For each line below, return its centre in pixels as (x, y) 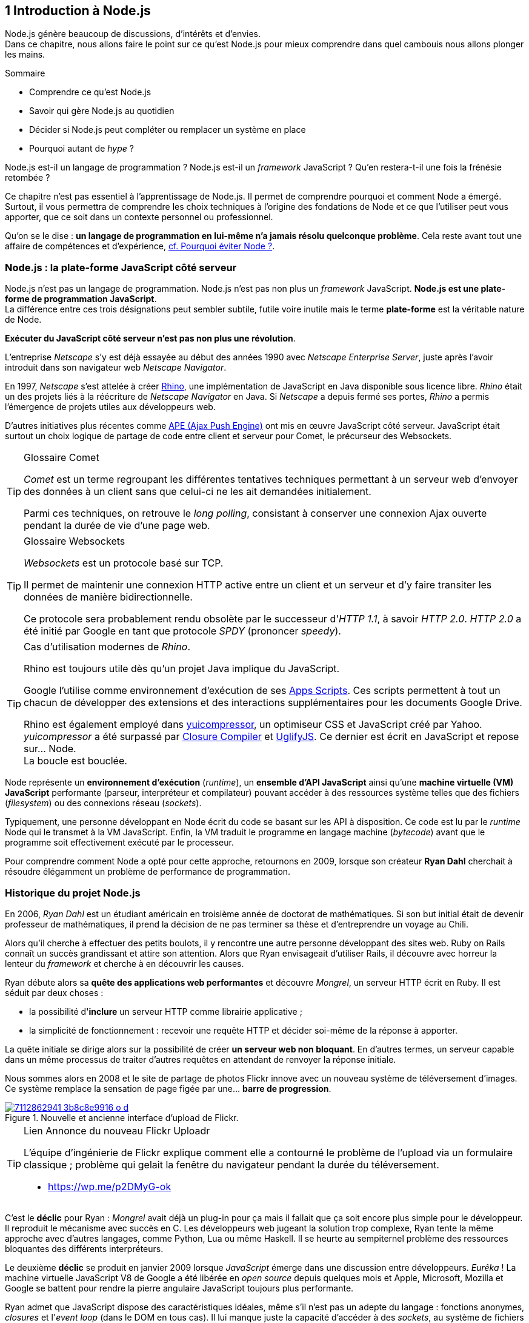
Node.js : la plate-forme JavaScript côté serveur (121, 267)
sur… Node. (50, 749)
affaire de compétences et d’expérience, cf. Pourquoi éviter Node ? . (140, 246)
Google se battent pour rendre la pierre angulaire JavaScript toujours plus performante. (179, 1288)
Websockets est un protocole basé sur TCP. (124, 563)
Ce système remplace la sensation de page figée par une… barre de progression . (168, 1088)
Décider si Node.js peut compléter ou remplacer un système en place (168, 130)
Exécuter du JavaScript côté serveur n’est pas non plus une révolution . (150, 338)
